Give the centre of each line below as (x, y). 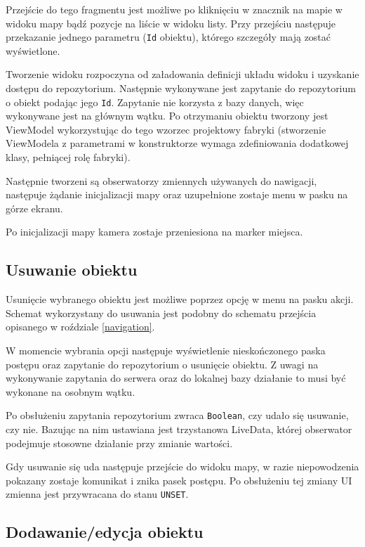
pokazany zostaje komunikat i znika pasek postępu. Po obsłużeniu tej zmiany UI (179, 480)
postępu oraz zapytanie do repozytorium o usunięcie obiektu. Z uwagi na (162, 364)
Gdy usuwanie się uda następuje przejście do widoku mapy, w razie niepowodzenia (182, 466)
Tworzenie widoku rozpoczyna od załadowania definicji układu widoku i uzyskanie (182, 74)
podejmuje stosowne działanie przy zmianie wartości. (119, 443)
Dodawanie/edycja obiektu (105, 532)
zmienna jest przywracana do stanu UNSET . (97, 494)
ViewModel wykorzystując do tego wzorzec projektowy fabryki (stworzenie (166, 129)
